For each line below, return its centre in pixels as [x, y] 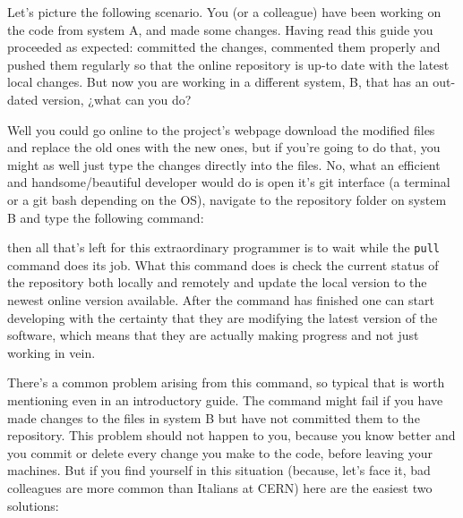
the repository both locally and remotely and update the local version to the [217, 282]
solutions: [33, 505]
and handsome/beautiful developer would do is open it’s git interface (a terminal [229, 182]
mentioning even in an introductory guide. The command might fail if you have [225, 399]
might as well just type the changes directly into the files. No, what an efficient [224, 164]
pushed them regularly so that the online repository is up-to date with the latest [228, 64]
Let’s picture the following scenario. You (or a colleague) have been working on [224, 12]
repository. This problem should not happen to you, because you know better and [231, 435]
